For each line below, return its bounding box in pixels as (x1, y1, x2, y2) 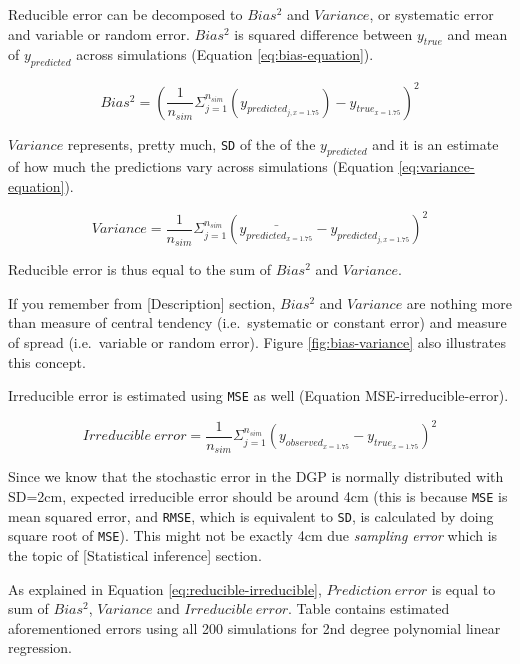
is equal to (431, 578, 496, 599)
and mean (447, 23, 508, 44)
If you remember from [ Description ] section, (8, 292, 276, 313)
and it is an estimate (372, 133, 499, 154)
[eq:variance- (398, 156, 475, 177)
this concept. (8, 351, 86, 372)
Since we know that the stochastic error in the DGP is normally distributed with (8, 466, 504, 487)
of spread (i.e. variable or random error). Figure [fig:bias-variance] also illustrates (8, 332, 507, 352)
